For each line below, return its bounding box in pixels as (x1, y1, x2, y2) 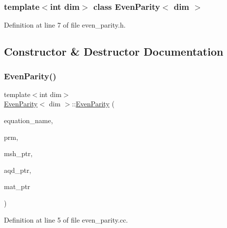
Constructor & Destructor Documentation (4, 44, 224, 59)
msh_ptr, (4, 148, 33, 159)
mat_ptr (4, 181, 30, 192)
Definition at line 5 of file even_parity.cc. (4, 214, 128, 225)
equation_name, (4, 115, 53, 125)
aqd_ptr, (4, 164, 31, 175)
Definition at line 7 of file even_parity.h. (4, 20, 126, 30)
